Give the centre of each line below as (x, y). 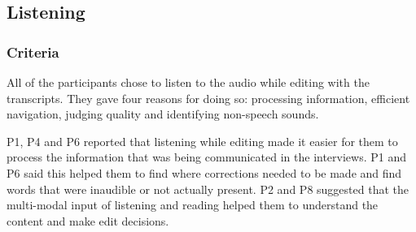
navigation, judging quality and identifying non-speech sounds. (163, 114)
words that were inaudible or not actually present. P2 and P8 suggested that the (208, 189)
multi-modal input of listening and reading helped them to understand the (193, 205)
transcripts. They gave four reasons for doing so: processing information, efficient (208, 98)
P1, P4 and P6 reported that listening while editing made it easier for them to (202, 141)
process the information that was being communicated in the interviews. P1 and (207, 157)
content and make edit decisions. (88, 220)
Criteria (33, 52)
